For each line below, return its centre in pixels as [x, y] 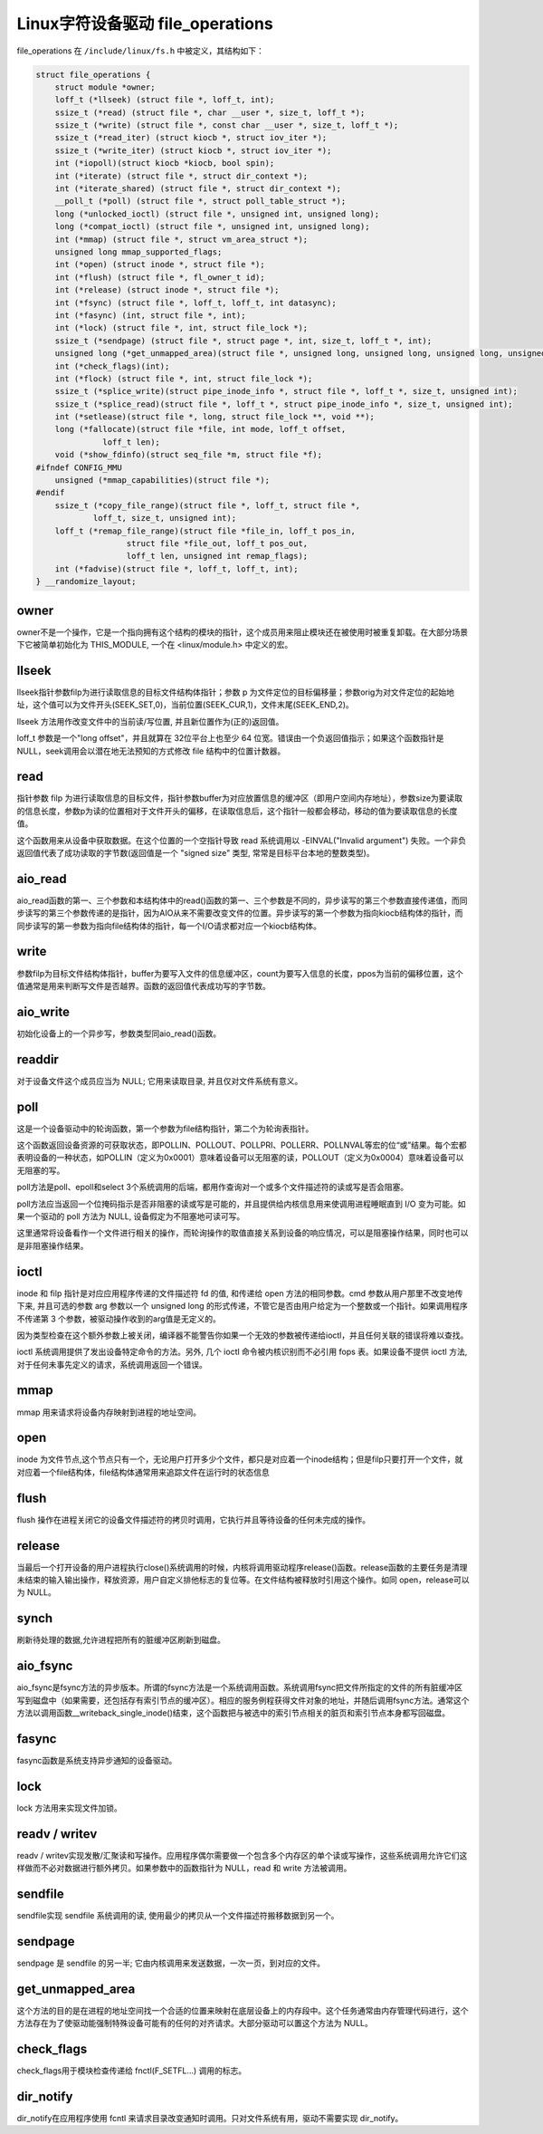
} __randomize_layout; [86, 582]
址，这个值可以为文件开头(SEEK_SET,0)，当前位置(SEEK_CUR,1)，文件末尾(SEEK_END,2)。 [186, 705]
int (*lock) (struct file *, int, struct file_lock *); [181, 328]
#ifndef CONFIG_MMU [79, 467]
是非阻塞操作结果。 [52, 1245]
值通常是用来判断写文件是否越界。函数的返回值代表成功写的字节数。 [143, 985]
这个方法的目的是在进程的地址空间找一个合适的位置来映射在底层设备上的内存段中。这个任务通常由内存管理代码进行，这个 [243, 2010]
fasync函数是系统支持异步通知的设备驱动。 [97, 1760]
